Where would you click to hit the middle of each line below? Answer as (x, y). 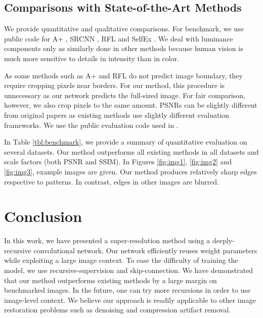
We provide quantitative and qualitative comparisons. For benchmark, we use (124, 29)
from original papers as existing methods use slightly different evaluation (117, 115)
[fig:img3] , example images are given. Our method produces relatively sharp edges (130, 171)
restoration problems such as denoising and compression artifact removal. (117, 310)
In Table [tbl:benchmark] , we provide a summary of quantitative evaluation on (126, 142)
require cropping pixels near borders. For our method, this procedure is (115, 85)
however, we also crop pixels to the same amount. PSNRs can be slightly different (131, 105)
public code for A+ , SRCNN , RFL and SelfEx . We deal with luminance (119, 38)
